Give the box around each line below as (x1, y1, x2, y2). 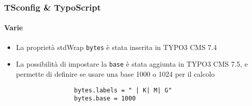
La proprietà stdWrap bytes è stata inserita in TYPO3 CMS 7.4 (16, 41, 217, 52)
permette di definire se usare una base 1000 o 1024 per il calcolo (16, 68, 215, 79)
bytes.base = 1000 (74, 95, 136, 102)
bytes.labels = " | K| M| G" (74, 86, 172, 94)
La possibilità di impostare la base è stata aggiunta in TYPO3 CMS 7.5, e (16, 59, 248, 69)
